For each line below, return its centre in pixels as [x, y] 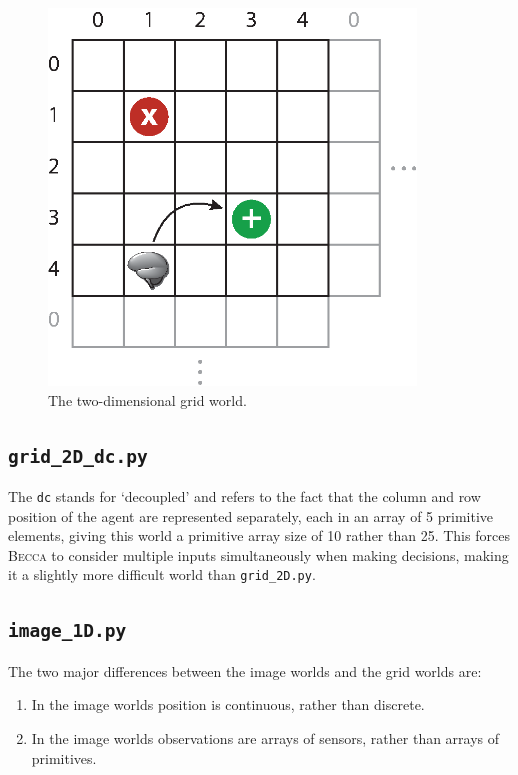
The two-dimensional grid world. [147, 399]
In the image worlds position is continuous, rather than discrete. [228, 704]
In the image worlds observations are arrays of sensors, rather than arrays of [265, 737]
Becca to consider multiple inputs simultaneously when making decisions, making [258, 554]
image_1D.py [67, 631]
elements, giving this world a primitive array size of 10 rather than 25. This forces [259, 535]
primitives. [64, 757]
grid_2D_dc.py [78, 456]
